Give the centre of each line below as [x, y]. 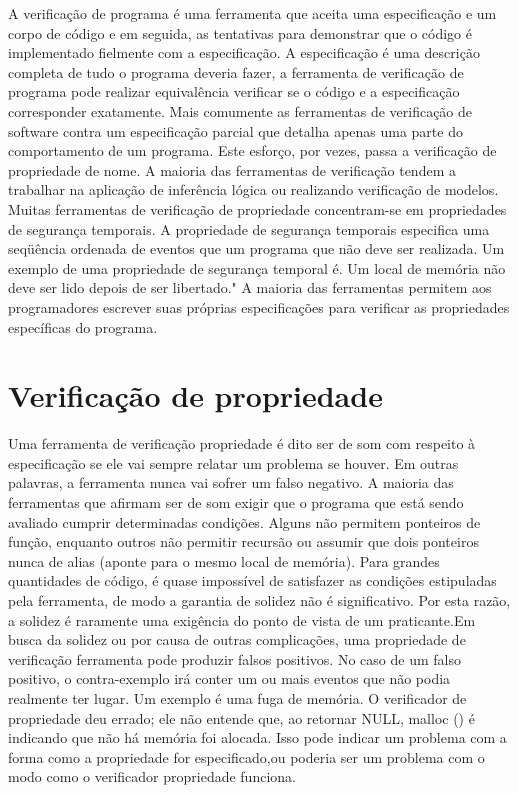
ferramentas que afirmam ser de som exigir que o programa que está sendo [236, 502]
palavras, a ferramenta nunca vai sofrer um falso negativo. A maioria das [231, 482]
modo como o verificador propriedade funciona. [152, 776]
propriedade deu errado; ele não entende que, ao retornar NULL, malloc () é [241, 717]
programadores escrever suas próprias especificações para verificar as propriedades [259, 306]
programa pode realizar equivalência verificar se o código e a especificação [234, 91]
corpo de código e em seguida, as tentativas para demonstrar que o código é [240, 32]
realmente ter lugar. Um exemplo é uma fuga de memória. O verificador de [237, 697]
